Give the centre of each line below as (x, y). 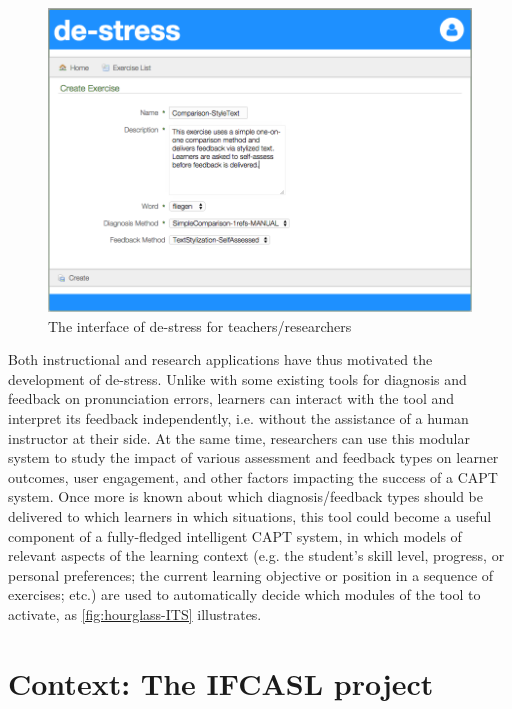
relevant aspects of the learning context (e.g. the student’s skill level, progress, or (256, 555)
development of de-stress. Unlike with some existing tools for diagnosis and (237, 378)
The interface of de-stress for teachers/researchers (200, 325)
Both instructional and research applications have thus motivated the (220, 359)
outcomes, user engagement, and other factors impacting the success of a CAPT (253, 476)
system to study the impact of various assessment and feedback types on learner (253, 457)
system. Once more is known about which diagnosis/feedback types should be (246, 496)
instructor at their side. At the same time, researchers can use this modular (239, 437)
